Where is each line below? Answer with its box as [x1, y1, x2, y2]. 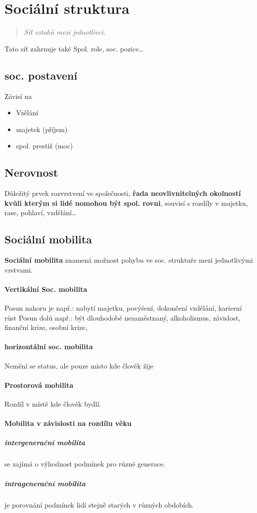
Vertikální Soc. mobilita [4, 283, 87, 294]
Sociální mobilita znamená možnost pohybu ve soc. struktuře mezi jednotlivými [4, 255, 253, 265]
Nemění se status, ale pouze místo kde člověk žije [4, 360, 154, 371]
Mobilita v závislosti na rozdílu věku [4, 418, 131, 428]
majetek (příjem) [16, 124, 68, 134]
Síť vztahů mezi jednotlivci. [24, 27, 106, 37]
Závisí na [4, 91, 32, 101]
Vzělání [16, 107, 39, 118]
